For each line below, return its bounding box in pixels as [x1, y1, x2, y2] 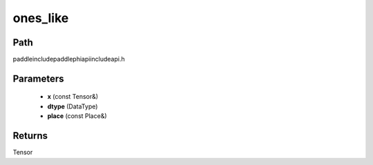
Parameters [12, 72, 64, 84]
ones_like [12, 10, 69, 26]
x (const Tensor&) [47, 93, 99, 101]
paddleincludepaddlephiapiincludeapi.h [12, 55, 125, 64]
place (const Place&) [47, 112, 107, 120]
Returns [12, 130, 48, 142]
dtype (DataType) [47, 102, 98, 110]
